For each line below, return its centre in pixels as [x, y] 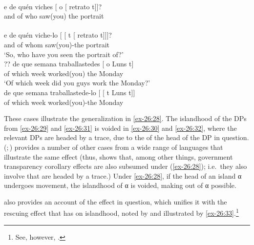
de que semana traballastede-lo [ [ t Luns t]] [70, 92]
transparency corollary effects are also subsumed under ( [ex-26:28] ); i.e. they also [126, 166]
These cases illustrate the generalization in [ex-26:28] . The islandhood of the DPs [125, 118]
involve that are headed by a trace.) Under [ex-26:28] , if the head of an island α [123, 175]
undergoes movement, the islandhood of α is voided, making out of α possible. [120, 185]
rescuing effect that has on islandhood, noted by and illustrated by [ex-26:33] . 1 [121, 212]
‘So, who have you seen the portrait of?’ [64, 54]
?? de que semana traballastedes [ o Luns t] [69, 64]
